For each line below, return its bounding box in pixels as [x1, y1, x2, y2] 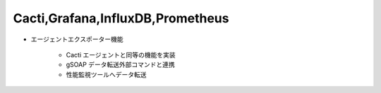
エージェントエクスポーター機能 [30, 35, 123, 43]
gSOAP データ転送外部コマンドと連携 [66, 60, 176, 69]
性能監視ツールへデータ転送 [66, 70, 147, 78]
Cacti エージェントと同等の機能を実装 [66, 50, 176, 59]
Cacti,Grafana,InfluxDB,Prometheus [13, 10, 229, 26]
